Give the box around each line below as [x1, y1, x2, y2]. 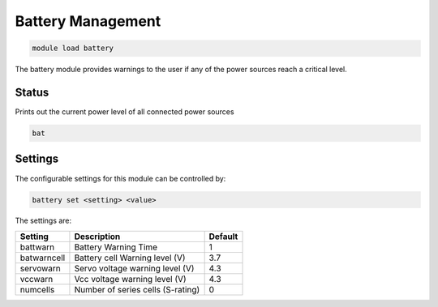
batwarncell [19, 252, 66, 263]
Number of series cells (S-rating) [74, 284, 200, 295]
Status [15, 85, 49, 99]
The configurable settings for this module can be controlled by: [15, 173, 226, 183]
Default [208, 231, 238, 242]
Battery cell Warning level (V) [74, 252, 186, 263]
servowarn [19, 262, 61, 274]
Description [74, 231, 121, 242]
